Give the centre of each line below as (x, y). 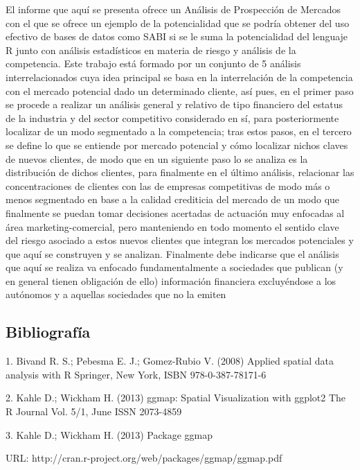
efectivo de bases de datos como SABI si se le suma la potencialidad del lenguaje (177, 36)
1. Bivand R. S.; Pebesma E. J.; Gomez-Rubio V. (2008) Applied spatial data (170, 361)
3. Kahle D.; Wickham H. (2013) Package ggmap (109, 434)
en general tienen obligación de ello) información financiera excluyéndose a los (171, 280)
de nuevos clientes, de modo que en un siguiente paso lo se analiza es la (157, 158)
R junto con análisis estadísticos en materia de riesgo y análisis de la (151, 50)
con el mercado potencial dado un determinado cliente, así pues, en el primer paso (180, 90)
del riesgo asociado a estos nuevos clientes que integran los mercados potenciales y (180, 240)
